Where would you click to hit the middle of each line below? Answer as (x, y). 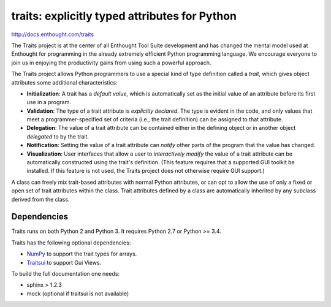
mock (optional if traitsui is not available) (78, 294)
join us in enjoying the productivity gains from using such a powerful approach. (111, 63)
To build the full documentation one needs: (65, 274)
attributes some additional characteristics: (64, 82)
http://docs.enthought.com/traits (53, 34)
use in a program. (49, 102)
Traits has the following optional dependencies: (71, 243)
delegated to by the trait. (58, 136)
